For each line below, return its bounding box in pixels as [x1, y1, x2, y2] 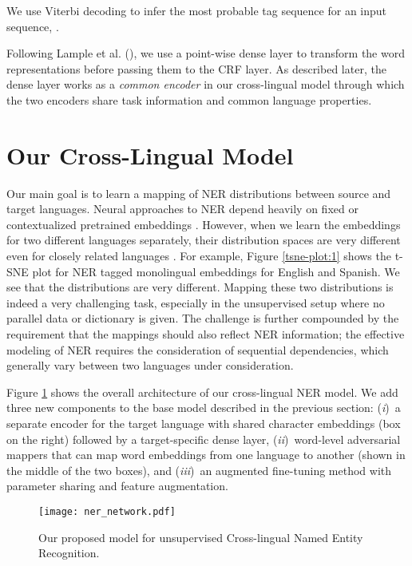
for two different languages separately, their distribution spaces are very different [6, 232, 401, 248]
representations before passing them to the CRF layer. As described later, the [6, 60, 386, 77]
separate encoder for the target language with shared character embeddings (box [6, 415, 401, 431]
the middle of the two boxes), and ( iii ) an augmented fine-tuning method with [6, 461, 392, 478]
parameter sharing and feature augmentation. [6, 477, 228, 494]
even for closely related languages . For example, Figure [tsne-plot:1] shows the [6, 247, 391, 264]
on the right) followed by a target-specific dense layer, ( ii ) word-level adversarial [6, 430, 401, 447]
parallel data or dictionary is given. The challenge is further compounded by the [6, 310, 399, 327]
